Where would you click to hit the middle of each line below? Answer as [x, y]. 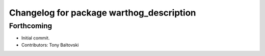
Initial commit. [36, 38]
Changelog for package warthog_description [103, 13]
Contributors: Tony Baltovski [50, 45]
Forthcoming [31, 26]
